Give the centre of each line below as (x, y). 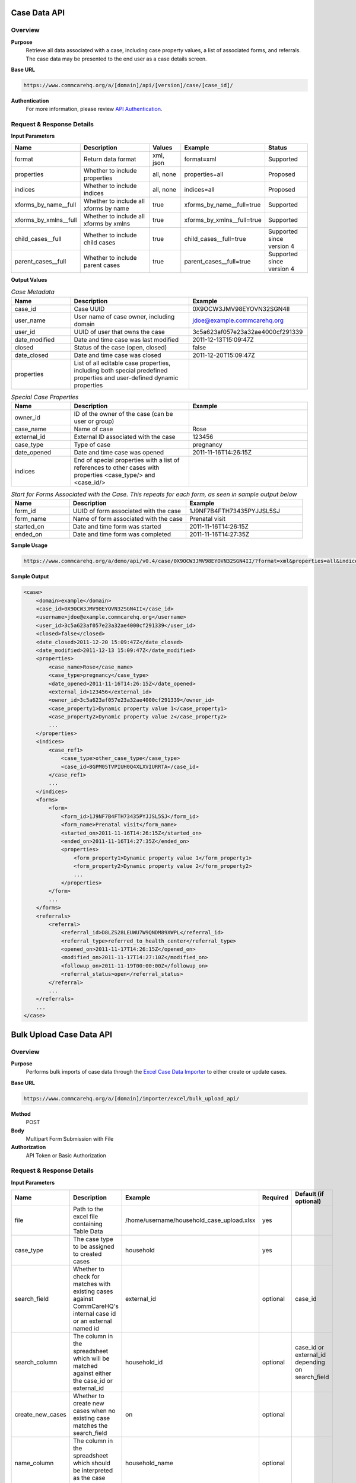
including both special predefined (121, 370)
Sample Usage (29, 545)
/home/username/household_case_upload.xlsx (190, 1220)
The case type (93, 1239)
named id (86, 1329)
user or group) (94, 421)
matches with (92, 1284)
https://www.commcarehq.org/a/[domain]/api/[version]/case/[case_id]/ (128, 85)
